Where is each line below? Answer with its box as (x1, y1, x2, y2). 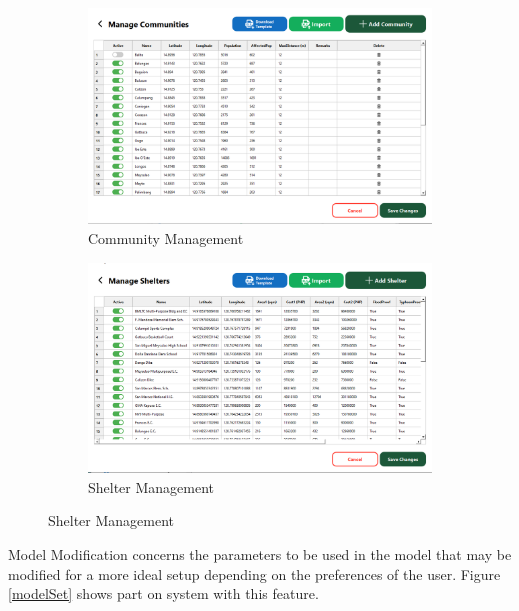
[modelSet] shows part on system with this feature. (8, 583, 319, 604)
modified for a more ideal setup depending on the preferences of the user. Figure (8, 563, 501, 584)
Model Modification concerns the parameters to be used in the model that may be (8, 543, 512, 564)
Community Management (88, 227, 244, 248)
